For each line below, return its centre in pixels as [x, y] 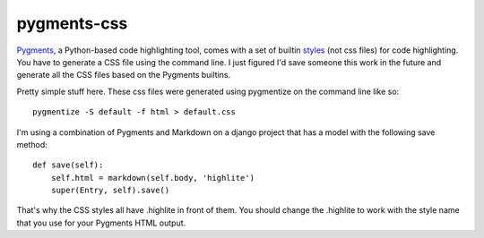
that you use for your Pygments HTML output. [101, 223]
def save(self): [68, 165]
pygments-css [72, 23]
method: [32, 144]
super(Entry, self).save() [110, 191]
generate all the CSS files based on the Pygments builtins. [124, 75]
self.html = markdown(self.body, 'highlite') [153, 178]
